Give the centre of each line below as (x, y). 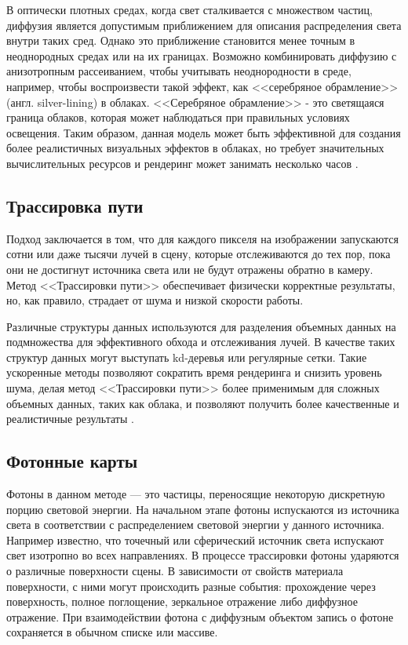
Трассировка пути (75, 205)
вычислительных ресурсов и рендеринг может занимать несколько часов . (182, 163)
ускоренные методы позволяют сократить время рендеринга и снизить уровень (194, 372)
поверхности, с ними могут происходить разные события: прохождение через (191, 586)
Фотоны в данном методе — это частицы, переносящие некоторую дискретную (196, 494)
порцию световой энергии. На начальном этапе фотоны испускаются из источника (203, 509)
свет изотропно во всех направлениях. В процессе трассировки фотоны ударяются (203, 555)
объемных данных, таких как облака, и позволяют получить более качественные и (203, 403)
